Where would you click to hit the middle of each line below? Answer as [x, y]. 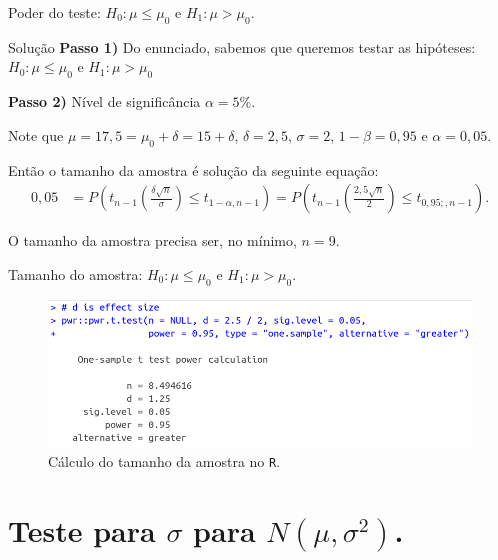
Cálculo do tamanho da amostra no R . [164, 460]
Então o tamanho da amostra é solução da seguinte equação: [193, 169]
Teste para [82, 529]
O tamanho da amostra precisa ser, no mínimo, [152, 240]
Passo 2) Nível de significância [104, 101]
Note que [36, 134]
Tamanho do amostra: [75, 273]
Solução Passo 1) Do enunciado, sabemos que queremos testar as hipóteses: [242, 46]
